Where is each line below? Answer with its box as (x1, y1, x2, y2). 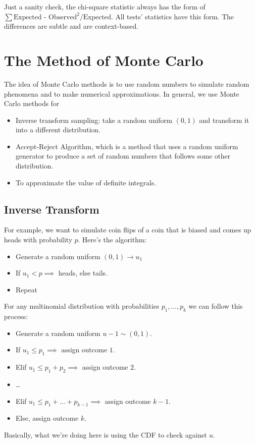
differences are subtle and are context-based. (4, 21, 139, 31)
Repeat (15, 284, 38, 294)
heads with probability (4, 234, 72, 245)
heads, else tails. (58, 268, 107, 278)
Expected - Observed (13, 13, 77, 21)
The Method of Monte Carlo (4, 50, 204, 70)
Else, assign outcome (15, 413, 79, 423)
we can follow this (188, 301, 243, 311)
